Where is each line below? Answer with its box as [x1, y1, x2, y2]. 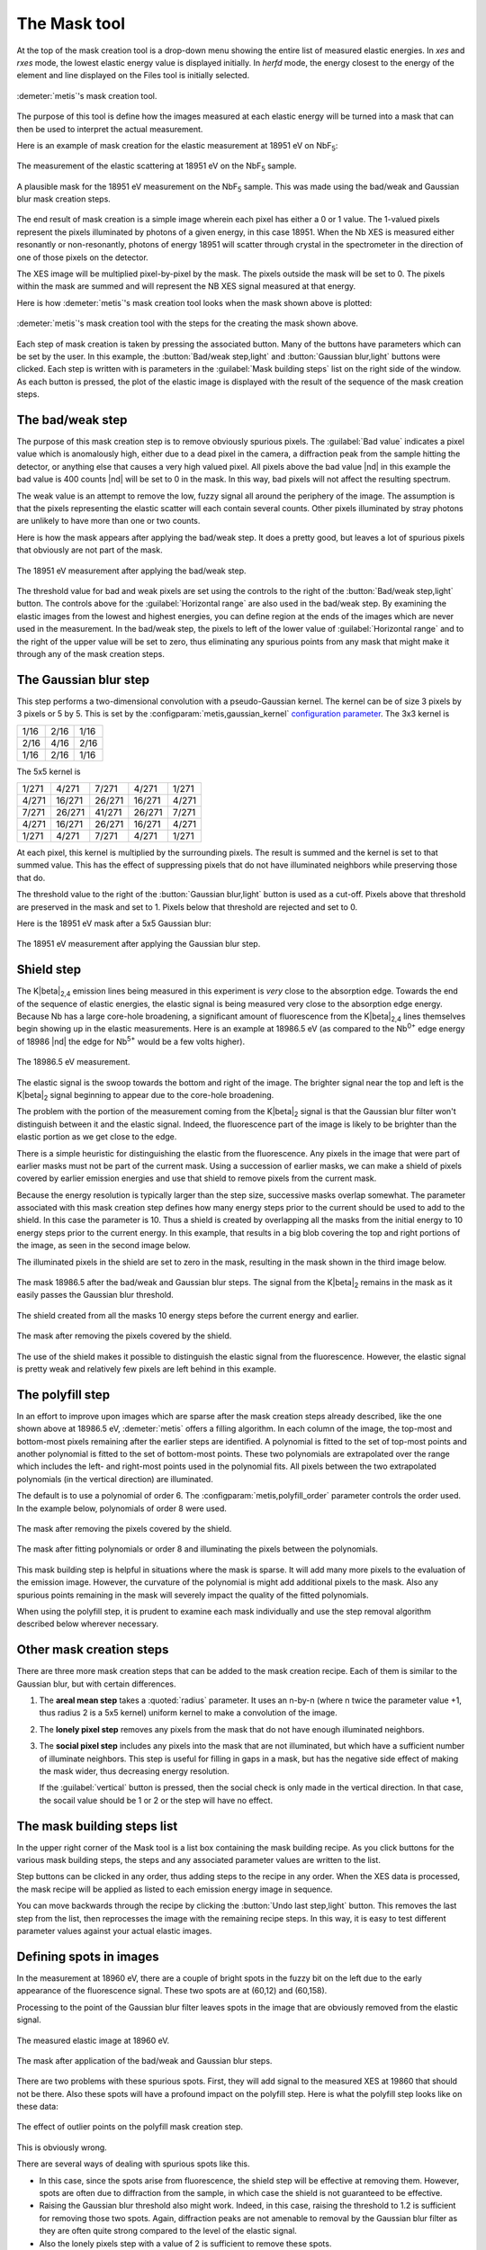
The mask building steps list [16, 1818, 178, 1833]
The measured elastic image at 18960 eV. [16, 2035, 170, 2046]
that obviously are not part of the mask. [16, 544, 163, 555]
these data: [16, 2101, 58, 2112]
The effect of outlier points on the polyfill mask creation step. [16, 2121, 243, 2132]
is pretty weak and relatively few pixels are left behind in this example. [16, 1363, 276, 1374]
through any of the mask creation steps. [16, 648, 166, 659]
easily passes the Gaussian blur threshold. [16, 1290, 175, 1300]
